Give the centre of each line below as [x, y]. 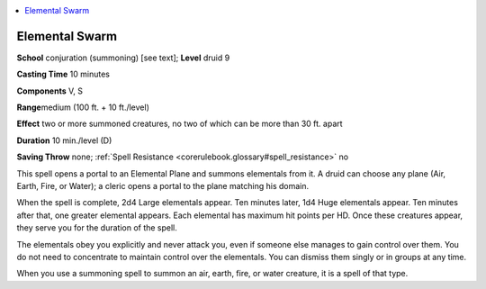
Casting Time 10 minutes [63, 74]
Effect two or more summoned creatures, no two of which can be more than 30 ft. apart [180, 124]
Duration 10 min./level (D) [64, 140]
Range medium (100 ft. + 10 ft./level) [83, 107]
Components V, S [49, 91]
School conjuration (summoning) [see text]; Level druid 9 [123, 58]
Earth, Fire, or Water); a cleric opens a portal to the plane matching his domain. [163, 186]
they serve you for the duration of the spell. [97, 228]
